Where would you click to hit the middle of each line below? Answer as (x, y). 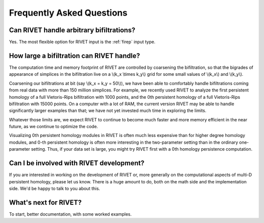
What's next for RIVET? (45, 202)
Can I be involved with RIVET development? (77, 163)
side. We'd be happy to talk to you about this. (55, 188)
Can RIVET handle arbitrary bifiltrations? (72, 30)
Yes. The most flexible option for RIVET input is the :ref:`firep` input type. (82, 42)
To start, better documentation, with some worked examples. (70, 214)
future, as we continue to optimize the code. (54, 127)
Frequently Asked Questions (68, 13)
